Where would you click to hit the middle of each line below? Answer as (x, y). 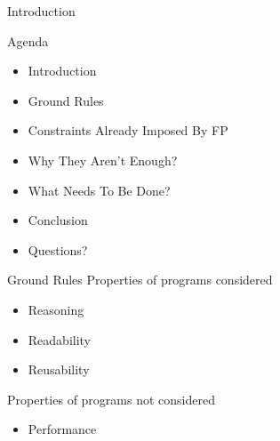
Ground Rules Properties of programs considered (140, 280)
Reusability (59, 369)
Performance (62, 429)
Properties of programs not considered (111, 399)
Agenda (28, 40)
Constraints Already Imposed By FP (128, 130)
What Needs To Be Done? (99, 190)
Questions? (58, 249)
